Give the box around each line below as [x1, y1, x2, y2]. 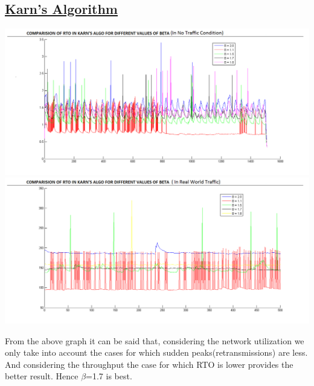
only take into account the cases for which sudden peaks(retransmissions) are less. [5, 346, 308, 359]
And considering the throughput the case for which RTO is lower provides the [5, 358, 293, 370]
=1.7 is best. [86, 370, 132, 382]
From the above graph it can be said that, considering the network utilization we [5, 334, 304, 347]
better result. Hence [5, 370, 78, 382]
